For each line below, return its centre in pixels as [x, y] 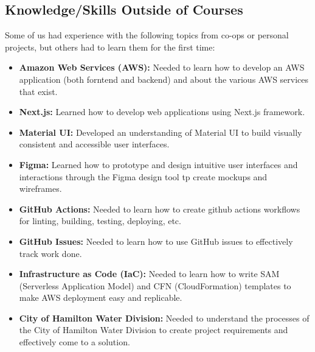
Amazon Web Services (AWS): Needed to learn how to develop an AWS [162, 67]
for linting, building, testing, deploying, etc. [100, 221]
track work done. [50, 253]
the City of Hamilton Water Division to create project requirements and [154, 330]
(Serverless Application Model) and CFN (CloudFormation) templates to [155, 285]
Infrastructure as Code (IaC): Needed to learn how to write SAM [149, 274]
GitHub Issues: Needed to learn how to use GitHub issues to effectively [156, 241]
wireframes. [40, 188]
